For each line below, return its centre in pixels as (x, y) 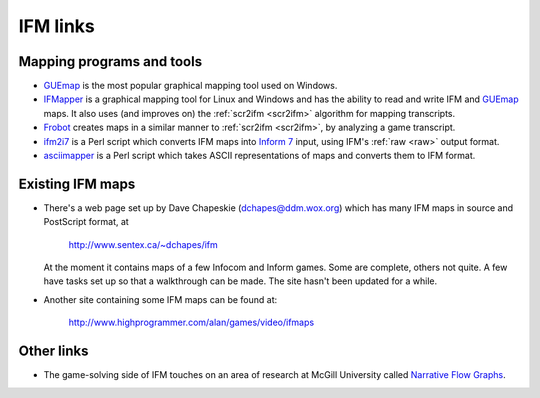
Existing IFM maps (77, 183)
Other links (53, 351)
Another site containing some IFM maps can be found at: (160, 299)
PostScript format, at (86, 222)
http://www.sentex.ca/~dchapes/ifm (143, 244)
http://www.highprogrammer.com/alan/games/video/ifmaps (191, 322)
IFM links (56, 26)
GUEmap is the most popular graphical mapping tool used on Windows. (190, 86)
